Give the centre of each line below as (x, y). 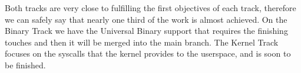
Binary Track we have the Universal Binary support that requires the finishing (146, 31)
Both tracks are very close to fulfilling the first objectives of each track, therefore (150, 8)
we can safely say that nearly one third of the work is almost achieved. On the (146, 19)
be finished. (25, 65)
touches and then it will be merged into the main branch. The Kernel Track (142, 42)
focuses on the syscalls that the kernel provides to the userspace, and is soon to (148, 53)
